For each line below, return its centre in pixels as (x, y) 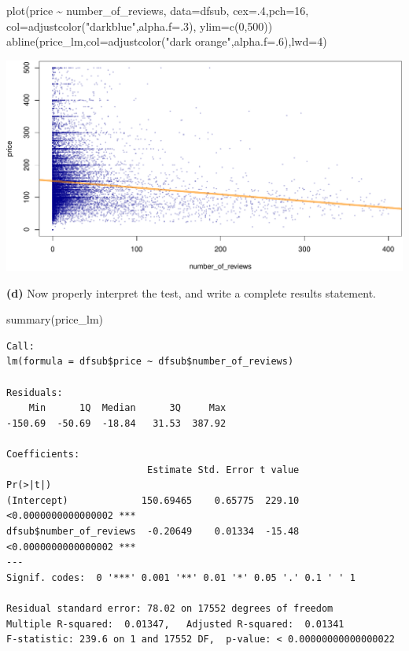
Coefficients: (43, 454)
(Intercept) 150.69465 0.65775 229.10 (153, 500)
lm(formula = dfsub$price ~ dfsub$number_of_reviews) (150, 362)
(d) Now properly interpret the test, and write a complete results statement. (191, 292)
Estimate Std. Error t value (223, 470)
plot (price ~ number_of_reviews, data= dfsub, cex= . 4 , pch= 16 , (158, 10)
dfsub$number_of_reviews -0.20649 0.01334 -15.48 (153, 531)
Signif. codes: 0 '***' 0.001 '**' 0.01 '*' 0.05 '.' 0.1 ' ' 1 (181, 577)
